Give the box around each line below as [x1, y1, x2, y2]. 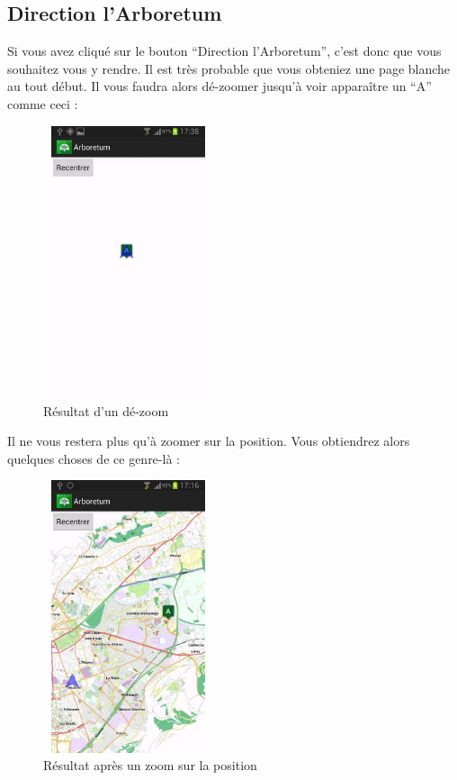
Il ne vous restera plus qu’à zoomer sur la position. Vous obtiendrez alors [7, 431, 410, 450]
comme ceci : [7, 94, 78, 113]
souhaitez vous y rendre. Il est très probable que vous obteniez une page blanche [7, 59, 451, 77]
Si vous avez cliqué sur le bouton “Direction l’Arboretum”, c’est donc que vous [7, 41, 442, 60]
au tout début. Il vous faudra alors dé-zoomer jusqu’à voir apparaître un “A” [7, 77, 432, 95]
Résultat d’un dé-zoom [43, 401, 169, 420]
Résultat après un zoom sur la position [43, 756, 257, 775]
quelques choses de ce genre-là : [7, 449, 180, 467]
